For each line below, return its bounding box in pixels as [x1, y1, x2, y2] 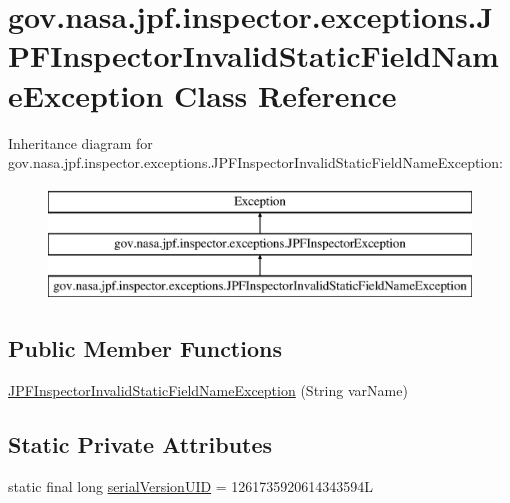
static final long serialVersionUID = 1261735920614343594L [8, 475, 374, 496]
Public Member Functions [8, 333, 282, 364]
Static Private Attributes [8, 428, 273, 459]
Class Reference [174, 74, 397, 115]
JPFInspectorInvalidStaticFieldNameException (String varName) [8, 379, 408, 400]
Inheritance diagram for [8, 132, 153, 153]
